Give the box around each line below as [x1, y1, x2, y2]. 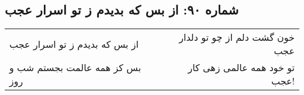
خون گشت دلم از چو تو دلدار [179, 30, 295, 44]
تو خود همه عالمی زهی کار [188, 61, 295, 75]
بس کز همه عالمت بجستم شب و [9, 61, 141, 75]
